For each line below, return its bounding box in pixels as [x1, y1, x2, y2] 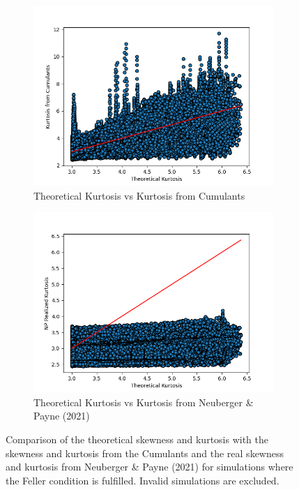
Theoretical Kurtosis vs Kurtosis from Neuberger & [33, 394, 254, 409]
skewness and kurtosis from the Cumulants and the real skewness [6, 445, 284, 460]
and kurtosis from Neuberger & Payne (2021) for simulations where [6, 459, 293, 474]
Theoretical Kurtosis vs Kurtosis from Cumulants [33, 188, 245, 202]
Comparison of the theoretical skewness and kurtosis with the [6, 431, 269, 446]
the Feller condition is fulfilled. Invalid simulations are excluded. [6, 473, 279, 487]
